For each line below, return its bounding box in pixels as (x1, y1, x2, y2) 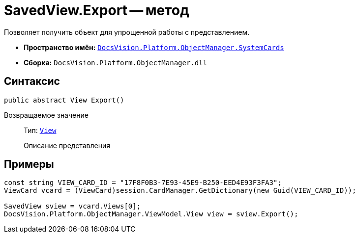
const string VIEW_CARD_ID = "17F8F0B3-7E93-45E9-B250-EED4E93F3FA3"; (4, 179, 282, 187)
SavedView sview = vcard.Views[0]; (4, 202, 141, 211)
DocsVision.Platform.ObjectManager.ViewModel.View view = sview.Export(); (4, 210, 299, 218)
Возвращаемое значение (4, 110, 89, 119)
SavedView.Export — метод (4, 2, 189, 19)
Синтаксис (4, 75, 60, 88)
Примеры (4, 158, 54, 171)
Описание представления (24, 141, 110, 150)
